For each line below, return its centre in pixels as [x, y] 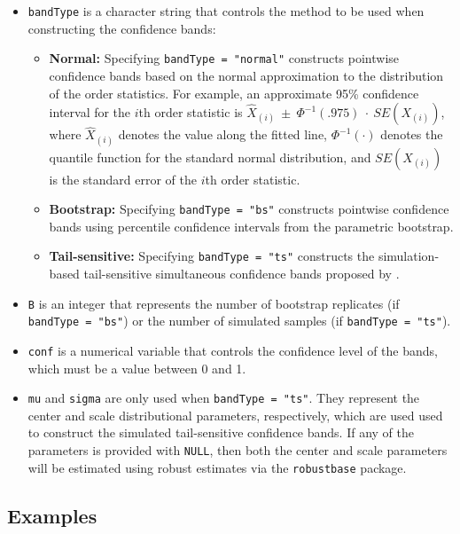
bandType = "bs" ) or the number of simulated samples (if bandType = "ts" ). [239, 321]
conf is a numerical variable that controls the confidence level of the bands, [233, 350]
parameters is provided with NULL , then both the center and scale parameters [238, 450]
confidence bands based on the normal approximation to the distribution [246, 75]
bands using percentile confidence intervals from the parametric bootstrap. [251, 226]
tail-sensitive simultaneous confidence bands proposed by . [242, 273]
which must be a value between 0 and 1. [137, 368]
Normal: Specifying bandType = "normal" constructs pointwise [224, 58]
